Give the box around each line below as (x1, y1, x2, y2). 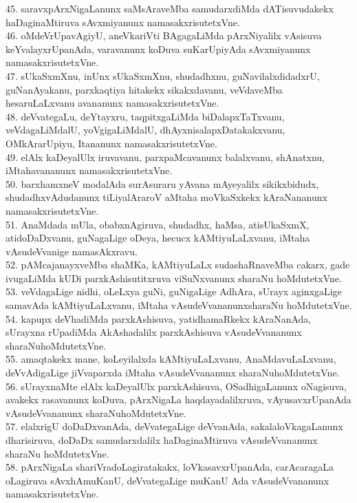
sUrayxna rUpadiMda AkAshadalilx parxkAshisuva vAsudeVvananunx (6, 325, 302, 339)
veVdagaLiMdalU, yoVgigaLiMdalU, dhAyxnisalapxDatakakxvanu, (6, 122, 285, 137)
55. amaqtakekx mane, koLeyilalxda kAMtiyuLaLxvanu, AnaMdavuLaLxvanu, (6, 352, 336, 366)
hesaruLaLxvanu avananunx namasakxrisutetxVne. (6, 96, 219, 110)
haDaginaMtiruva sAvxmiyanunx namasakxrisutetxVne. (6, 14, 240, 29)
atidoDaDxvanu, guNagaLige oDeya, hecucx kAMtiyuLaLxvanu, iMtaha (6, 231, 310, 245)
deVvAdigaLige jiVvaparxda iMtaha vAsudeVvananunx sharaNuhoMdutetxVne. (6, 365, 340, 380)
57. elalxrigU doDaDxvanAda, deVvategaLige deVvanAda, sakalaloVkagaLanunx (6, 419, 343, 434)
